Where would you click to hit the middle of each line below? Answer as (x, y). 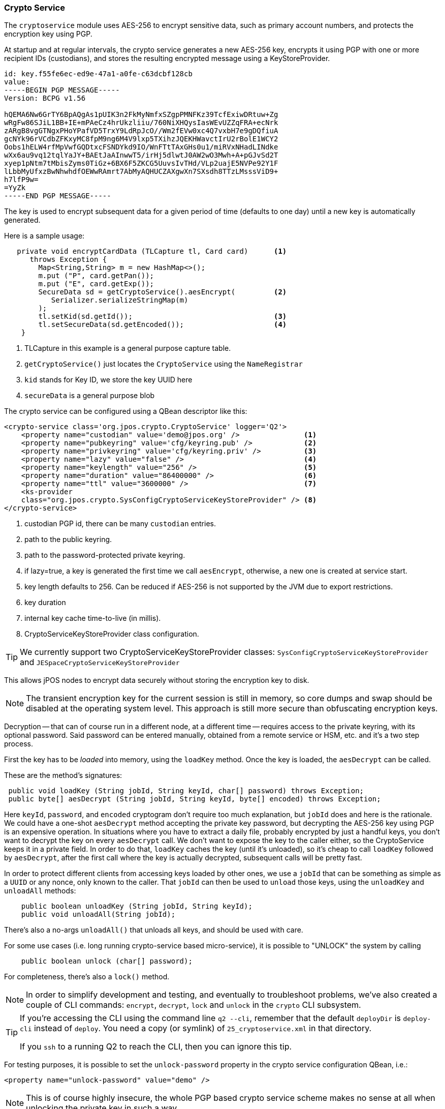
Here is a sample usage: (44, 236)
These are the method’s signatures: (63, 775)
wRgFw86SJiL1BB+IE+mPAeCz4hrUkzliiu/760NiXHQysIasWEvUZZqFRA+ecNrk (141, 123)
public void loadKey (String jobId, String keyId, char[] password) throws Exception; (186, 791)
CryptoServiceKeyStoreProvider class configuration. (112, 634)
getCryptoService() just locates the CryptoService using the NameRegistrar (164, 364)
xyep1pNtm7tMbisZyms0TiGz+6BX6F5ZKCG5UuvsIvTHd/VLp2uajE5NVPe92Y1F (141, 163)
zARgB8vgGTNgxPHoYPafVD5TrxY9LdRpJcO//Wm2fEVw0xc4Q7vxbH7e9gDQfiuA (141, 131)
